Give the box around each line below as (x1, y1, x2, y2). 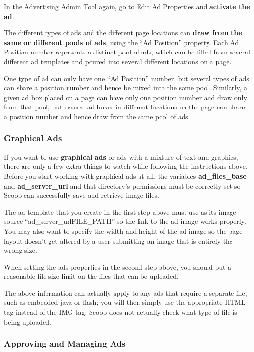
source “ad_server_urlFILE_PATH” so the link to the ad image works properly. (4, 216, 246, 226)
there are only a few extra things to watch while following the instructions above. (4, 161, 248, 171)
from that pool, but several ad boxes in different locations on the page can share (4, 102, 245, 112)
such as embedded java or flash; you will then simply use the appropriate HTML (4, 297, 246, 307)
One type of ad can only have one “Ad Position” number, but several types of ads (4, 73, 249, 83)
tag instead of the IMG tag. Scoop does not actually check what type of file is (4, 307, 237, 317)
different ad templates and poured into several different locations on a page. (4, 56, 231, 66)
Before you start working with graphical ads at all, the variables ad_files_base (4, 170, 247, 181)
